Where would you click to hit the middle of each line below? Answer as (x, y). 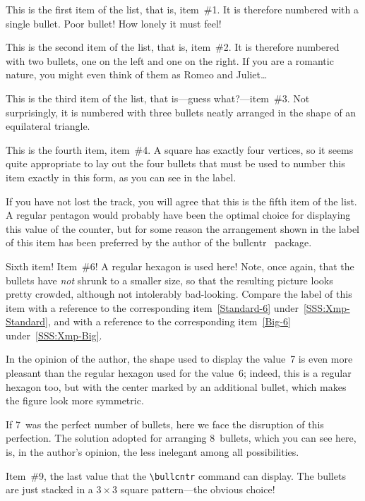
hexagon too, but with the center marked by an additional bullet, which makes (176, 386)
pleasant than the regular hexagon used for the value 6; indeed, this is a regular (179, 373)
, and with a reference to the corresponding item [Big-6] (169, 321)
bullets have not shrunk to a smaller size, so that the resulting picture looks (169, 280)
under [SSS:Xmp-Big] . (54, 335)
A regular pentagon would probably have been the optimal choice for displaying (178, 215)
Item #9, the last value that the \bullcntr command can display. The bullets (176, 475)
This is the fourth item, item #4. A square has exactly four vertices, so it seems (180, 149)
